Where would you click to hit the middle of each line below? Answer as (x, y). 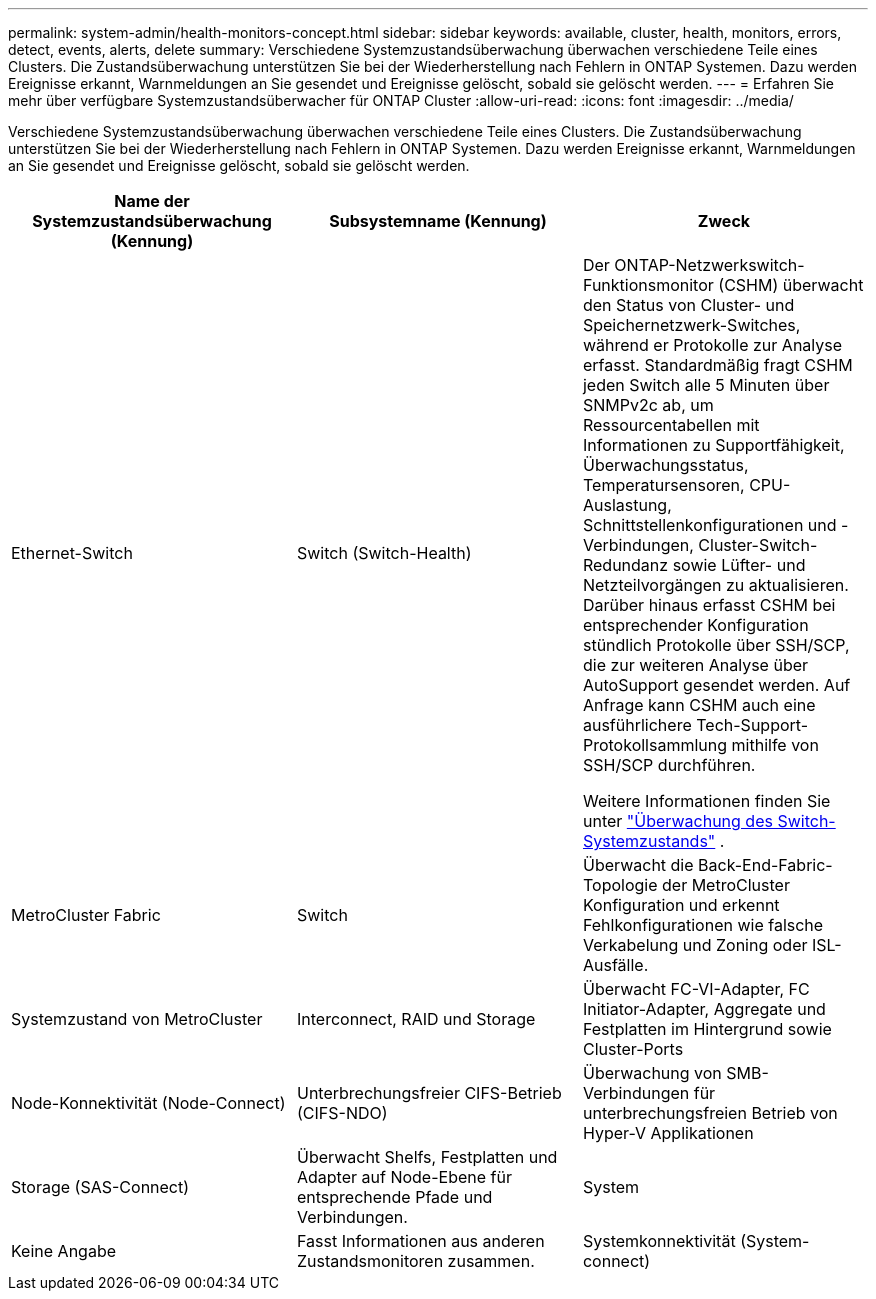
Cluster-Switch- (758, 545)
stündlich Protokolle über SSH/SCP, (716, 645)
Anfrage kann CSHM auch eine (699, 705)
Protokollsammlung (655, 745)
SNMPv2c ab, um (648, 405)
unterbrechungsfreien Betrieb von (710, 1113)
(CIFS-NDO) (342, 1113)
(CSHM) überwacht (791, 285)
